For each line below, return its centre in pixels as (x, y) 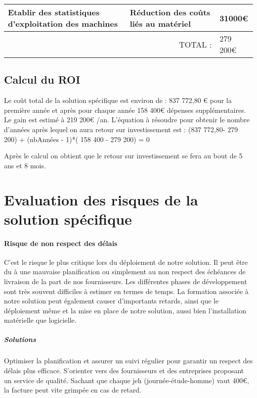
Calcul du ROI (42, 79)
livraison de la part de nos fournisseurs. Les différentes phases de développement (126, 281)
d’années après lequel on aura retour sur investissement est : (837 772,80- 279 (121, 129)
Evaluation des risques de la (101, 199)
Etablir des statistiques (54, 12)
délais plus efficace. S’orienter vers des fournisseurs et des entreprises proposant (124, 371)
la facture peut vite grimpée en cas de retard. (73, 390)
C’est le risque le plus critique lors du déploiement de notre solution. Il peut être (126, 262)
